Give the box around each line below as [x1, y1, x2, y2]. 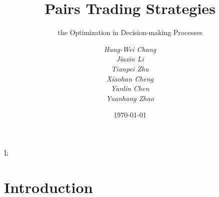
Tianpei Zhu [111, 63, 149, 73]
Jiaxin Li [116, 53, 144, 64]
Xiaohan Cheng [106, 73, 154, 83]
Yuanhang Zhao [106, 92, 154, 103]
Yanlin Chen [110, 83, 149, 93]
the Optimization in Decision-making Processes [57, 27, 202, 37]
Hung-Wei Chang [103, 43, 156, 54]
